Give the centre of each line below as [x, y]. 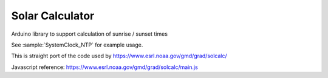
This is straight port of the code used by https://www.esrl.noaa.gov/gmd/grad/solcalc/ [119, 56]
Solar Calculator [53, 16]
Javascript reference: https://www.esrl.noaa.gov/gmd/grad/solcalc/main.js [105, 67]
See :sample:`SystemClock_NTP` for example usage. [77, 45]
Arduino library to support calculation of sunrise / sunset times [90, 34]
